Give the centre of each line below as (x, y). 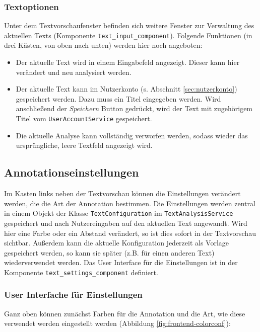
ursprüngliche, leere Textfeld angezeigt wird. (84, 145)
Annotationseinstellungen (72, 172)
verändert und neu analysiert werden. (74, 72)
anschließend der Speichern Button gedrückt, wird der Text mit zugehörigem (134, 108)
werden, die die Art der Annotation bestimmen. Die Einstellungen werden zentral (130, 203)
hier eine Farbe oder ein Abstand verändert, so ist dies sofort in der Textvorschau (130, 233)
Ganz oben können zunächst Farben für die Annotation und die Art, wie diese (125, 313)
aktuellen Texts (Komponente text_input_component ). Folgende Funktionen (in (128, 35)
